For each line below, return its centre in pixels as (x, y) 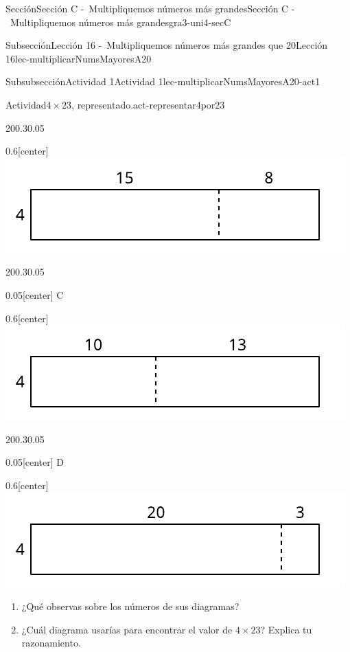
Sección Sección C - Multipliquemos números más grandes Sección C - (150, 8)
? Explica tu (286, 629)
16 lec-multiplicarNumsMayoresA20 (79, 58)
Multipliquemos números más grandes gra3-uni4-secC (120, 22)
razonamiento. (51, 643)
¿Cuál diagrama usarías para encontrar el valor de (127, 629)
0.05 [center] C (35, 294)
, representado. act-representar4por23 (148, 104)
